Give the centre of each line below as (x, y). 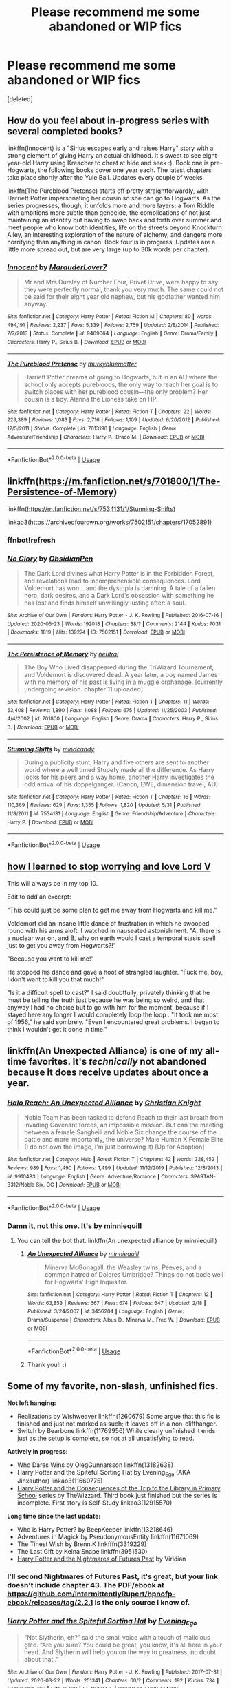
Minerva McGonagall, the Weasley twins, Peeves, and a (123, 1267)
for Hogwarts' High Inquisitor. (86, 1282)
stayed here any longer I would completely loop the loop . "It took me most (113, 1014)
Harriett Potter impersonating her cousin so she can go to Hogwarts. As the (114, 198)
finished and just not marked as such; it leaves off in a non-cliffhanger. (117, 1424)
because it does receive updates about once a (108, 1073)
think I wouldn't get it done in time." (57, 1029)
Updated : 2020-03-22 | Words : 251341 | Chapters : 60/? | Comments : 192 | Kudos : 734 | (113, 1680)
